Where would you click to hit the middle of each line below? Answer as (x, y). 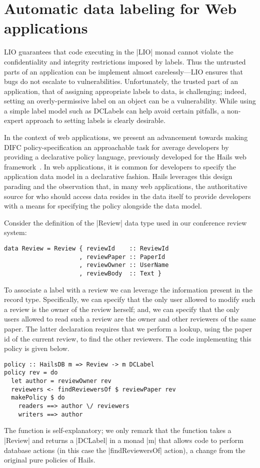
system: (15, 232)
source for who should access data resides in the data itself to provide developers (127, 196)
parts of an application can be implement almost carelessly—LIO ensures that (123, 71)
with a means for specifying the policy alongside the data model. (103, 206)
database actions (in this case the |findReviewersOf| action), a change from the (125, 450)
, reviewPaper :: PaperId (122, 257)
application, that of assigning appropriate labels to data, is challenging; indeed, (125, 91)
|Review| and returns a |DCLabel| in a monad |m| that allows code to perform (124, 440)
